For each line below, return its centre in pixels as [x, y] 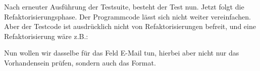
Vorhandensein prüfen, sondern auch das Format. [80, 62]
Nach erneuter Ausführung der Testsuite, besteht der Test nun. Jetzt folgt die [124, 6]
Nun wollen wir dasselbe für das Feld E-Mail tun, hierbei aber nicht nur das [122, 53]
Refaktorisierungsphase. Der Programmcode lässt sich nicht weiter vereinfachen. [127, 16]
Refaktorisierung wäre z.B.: [46, 36]
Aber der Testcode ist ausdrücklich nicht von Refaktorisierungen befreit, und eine [130, 26]
